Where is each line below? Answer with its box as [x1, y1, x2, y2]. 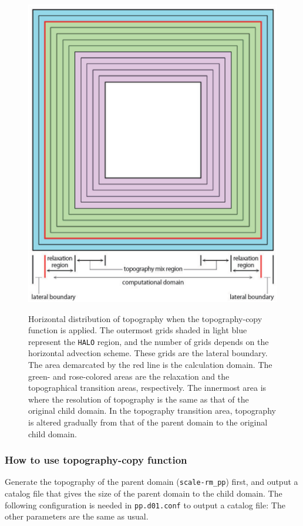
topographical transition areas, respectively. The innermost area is [28, 381, 267, 394]
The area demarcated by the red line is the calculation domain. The [28, 359, 272, 371]
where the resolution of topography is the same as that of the [28, 393, 249, 405]
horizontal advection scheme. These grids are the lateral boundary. [28, 347, 268, 359]
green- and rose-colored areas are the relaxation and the [28, 370, 230, 382]
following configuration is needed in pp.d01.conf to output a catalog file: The [5, 498, 285, 511]
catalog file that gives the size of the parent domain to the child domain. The [5, 487, 282, 500]
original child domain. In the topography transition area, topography [28, 404, 276, 417]
